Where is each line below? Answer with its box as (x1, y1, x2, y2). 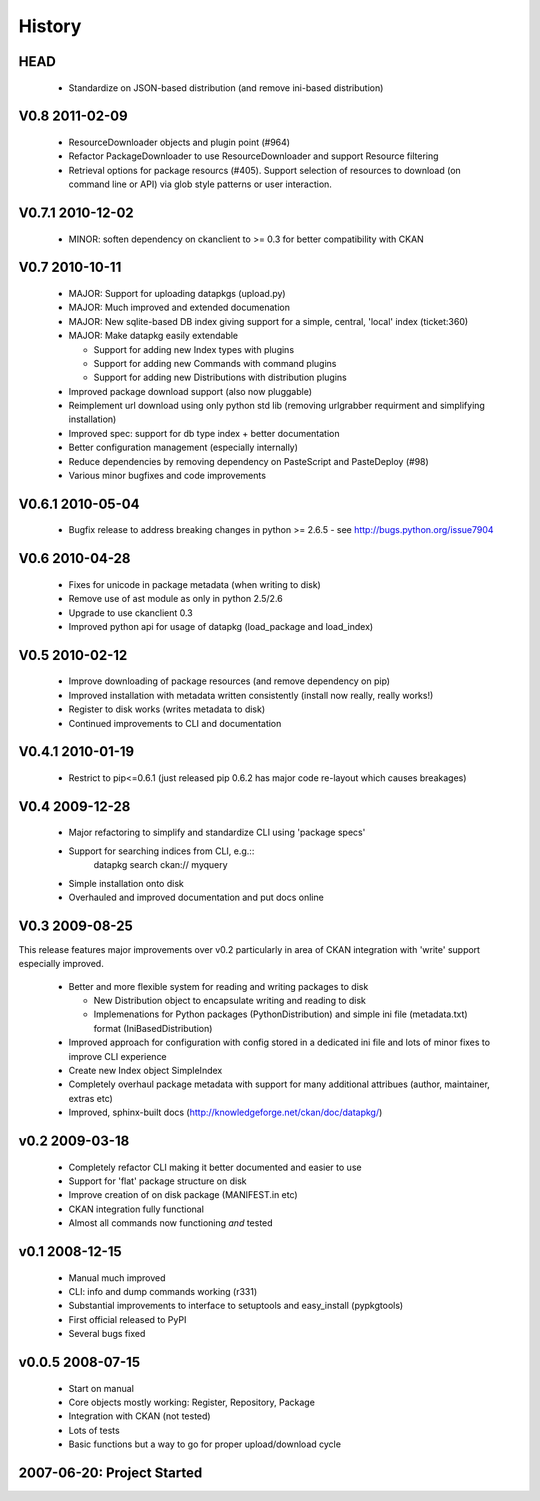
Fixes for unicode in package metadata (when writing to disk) (68, 578, 322, 590)
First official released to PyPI (68, 1313, 187, 1325)
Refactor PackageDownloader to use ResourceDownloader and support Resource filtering (68, 150, 439, 162)
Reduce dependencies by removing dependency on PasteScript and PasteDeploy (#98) (68, 455, 429, 467)
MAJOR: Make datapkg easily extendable (68, 330, 239, 342)
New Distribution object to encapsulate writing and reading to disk (93, 995, 367, 1007)
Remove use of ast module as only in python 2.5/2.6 (68, 593, 284, 605)
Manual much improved (68, 1271, 166, 1284)
